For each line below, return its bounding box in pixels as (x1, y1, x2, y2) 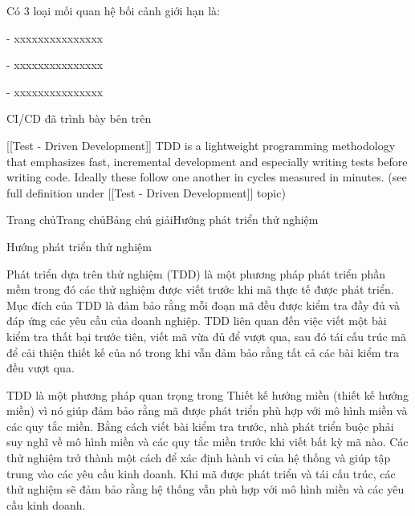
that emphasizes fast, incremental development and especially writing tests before (6, 152, 408, 169)
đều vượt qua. (6, 360, 75, 376)
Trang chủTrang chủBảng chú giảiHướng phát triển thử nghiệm (6, 211, 319, 228)
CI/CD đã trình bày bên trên (6, 110, 152, 127)
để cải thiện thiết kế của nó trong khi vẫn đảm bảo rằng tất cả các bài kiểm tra (6, 343, 399, 360)
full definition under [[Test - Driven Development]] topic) (6, 184, 286, 201)
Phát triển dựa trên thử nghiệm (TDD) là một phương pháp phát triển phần (6, 265, 386, 282)
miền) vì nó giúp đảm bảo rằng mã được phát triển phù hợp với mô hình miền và (6, 402, 408, 419)
